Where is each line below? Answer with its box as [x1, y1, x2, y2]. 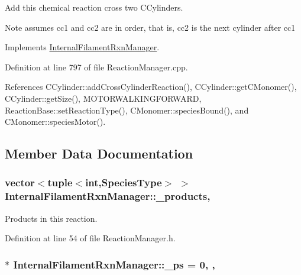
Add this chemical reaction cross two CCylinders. [5, 1, 183, 13]
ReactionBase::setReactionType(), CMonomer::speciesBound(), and [5, 103, 249, 116]
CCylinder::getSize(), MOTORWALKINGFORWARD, [5, 92, 202, 104]
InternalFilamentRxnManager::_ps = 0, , [13, 257, 215, 271]
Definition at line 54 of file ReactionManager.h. [5, 232, 176, 244]
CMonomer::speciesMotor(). [5, 115, 106, 128]
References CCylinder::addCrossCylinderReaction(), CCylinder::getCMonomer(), [5, 80, 297, 93]
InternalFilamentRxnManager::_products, [5, 189, 211, 203]
